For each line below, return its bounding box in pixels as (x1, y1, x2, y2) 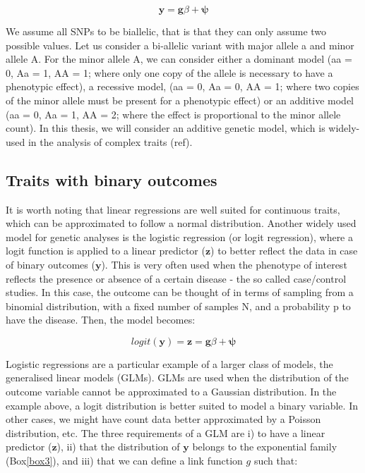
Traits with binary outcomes (6, 168, 217, 190)
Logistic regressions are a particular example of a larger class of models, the (6, 356, 333, 371)
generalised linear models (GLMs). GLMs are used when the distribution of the (6, 370, 349, 385)
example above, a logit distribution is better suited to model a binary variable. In (6, 398, 358, 412)
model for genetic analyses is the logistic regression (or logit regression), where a (6, 229, 353, 244)
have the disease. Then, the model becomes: (6, 312, 196, 327)
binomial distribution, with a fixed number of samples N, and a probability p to (6, 298, 351, 313)
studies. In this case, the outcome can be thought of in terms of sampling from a (6, 285, 354, 300)
